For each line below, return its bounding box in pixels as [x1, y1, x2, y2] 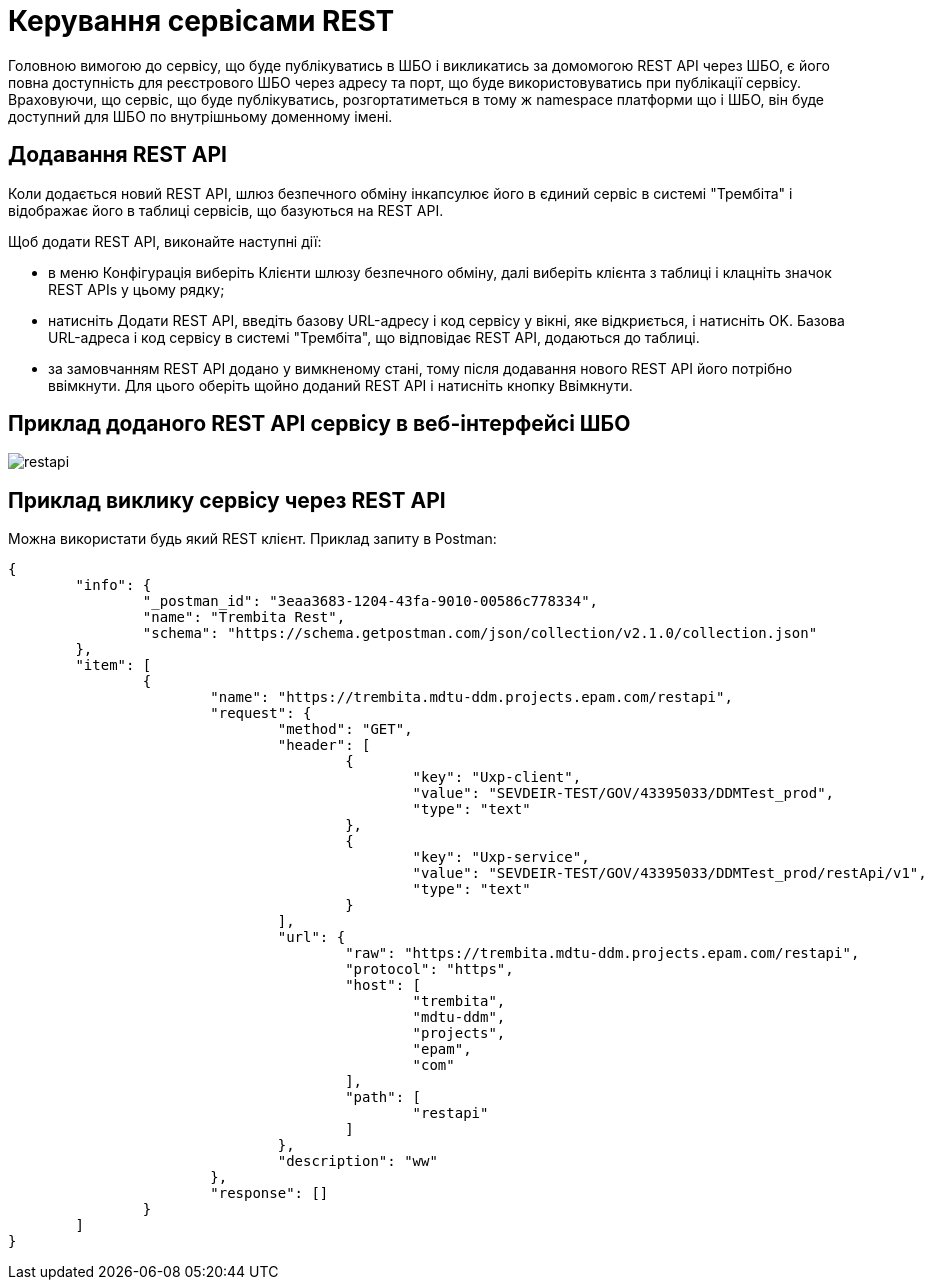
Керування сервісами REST [8, 4, 395, 38]
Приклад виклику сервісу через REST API [8, 487, 446, 513]
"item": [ [75, 657, 152, 674]
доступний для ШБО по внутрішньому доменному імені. [8, 107, 393, 125]
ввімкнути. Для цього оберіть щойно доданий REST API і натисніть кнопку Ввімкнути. [48, 376, 633, 394]
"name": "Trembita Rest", [142, 609, 346, 626]
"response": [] [210, 1185, 329, 1202]
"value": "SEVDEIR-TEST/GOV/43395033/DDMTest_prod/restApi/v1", [412, 865, 927, 882]
